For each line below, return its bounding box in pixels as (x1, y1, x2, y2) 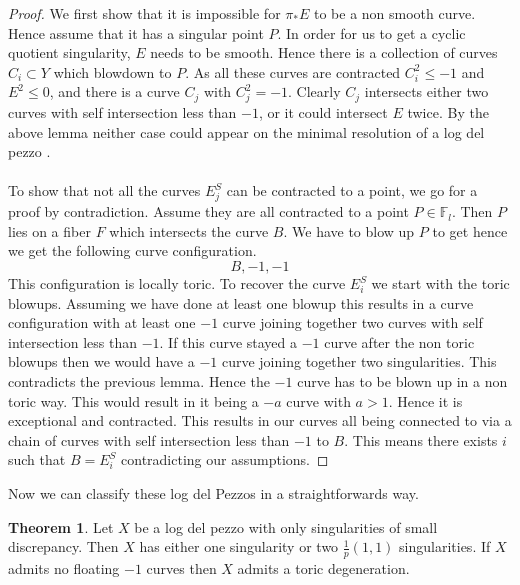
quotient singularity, (8, 42, 131, 63)
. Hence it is (388, 390, 463, 411)
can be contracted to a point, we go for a (226, 180, 478, 201)
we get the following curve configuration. (8, 240, 257, 261)
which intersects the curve (109, 220, 269, 241)
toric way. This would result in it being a (8, 390, 259, 411)
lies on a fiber (8, 220, 91, 241)
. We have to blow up (283, 220, 415, 241)
